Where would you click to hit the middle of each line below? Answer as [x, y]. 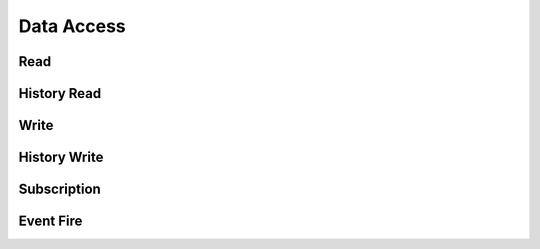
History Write [61, 157]
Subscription [60, 189]
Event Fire [50, 221]
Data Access [72, 26]
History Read [60, 93]
